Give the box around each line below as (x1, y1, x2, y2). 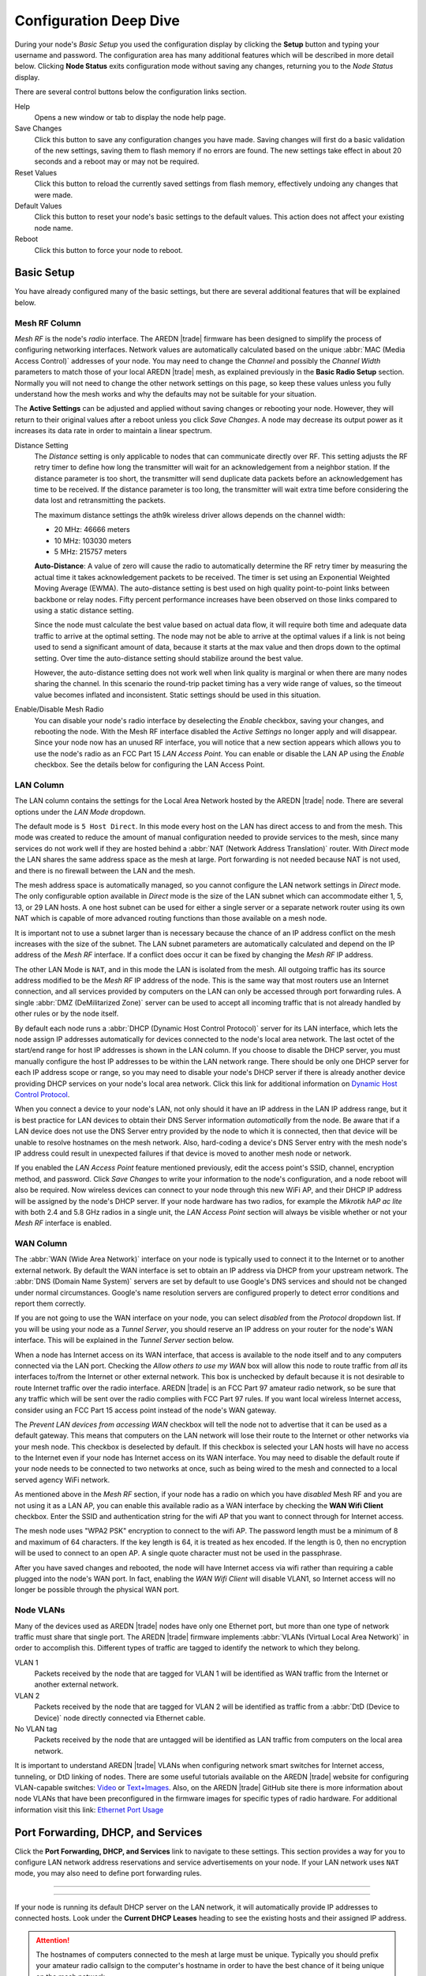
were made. (34, 190, 73, 199)
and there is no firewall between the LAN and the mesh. (14, 865, 196, 875)
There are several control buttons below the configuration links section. (14, 87, 247, 96)
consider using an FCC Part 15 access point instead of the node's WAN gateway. (14, 1405, 277, 1415)
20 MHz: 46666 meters (54, 525, 130, 534)
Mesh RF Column (14, 317, 82, 328)
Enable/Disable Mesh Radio (14, 704, 104, 715)
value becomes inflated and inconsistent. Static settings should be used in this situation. (34, 690, 321, 700)
